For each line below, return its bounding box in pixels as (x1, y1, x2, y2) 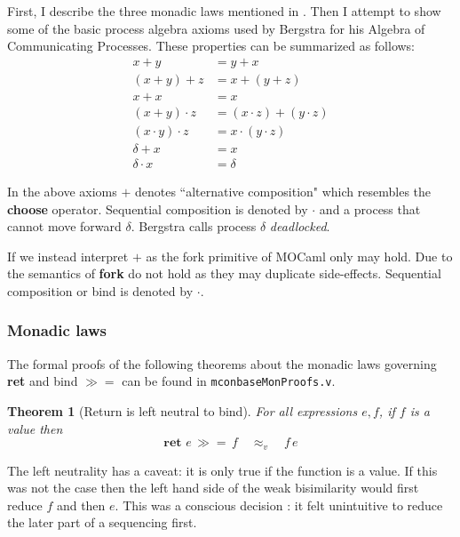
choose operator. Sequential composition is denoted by (7, 199, 308, 218)
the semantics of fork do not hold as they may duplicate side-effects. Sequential (7, 264, 441, 283)
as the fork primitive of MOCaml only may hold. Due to (146, 246, 453, 265)
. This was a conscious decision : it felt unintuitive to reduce (115, 495, 443, 514)
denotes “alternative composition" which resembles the (134, 182, 432, 200)
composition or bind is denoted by (7, 281, 194, 300)
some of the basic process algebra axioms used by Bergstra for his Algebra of (7, 19, 425, 37)
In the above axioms (7, 182, 117, 200)
